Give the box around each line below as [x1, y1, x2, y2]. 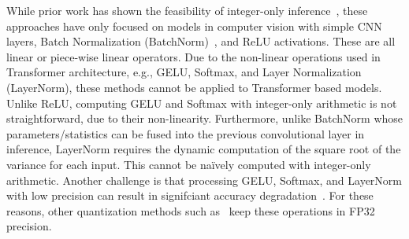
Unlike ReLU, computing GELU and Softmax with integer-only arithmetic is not [6, 94, 397, 111]
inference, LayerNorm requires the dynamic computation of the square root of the [6, 141, 401, 157]
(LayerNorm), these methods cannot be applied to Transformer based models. [6, 79, 382, 95]
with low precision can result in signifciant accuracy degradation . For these [6, 187, 374, 204]
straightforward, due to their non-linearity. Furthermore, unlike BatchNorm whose [6, 110, 403, 127]
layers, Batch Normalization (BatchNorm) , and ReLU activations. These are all [6, 33, 396, 50]
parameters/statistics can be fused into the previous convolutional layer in [6, 125, 365, 142]
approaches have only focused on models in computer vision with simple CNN [6, 17, 382, 34]
